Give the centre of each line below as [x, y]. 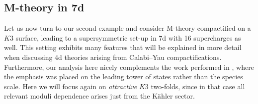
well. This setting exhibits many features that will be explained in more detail [123, 47]
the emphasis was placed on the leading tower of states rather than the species [124, 77]
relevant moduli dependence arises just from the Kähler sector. [99, 96]
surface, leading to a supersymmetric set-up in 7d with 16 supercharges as [128, 37]
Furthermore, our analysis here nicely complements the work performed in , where [129, 67]
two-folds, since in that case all [198, 86]
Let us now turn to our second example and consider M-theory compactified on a [128, 28]
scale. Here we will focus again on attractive [71, 86]
